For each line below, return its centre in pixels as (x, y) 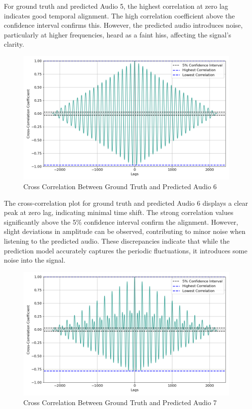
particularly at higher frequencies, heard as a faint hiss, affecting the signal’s (118, 34)
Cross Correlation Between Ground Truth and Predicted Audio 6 (120, 186)
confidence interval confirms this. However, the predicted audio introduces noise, (123, 25)
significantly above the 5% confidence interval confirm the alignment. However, (121, 222)
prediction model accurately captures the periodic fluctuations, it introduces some (126, 250)
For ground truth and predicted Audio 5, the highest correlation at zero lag (116, 6)
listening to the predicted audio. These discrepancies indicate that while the (117, 240)
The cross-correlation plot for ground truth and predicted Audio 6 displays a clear (126, 203)
